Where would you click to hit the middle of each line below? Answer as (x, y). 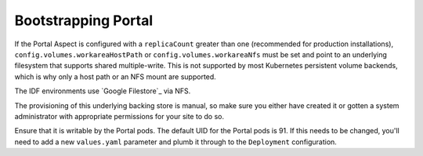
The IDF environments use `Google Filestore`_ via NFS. (103, 91)
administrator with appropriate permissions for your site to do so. (119, 116)
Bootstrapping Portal (84, 20)
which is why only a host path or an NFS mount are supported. (116, 76)
